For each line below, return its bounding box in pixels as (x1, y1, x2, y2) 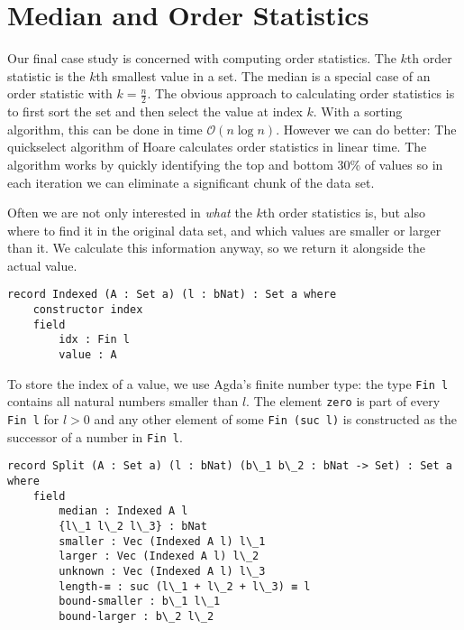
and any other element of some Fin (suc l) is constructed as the (94, 410, 458, 429)
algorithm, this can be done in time (7, 119, 203, 138)
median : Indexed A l (59, 505, 188, 518)
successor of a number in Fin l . (7, 427, 183, 446)
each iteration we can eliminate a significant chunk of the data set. (7, 172, 375, 191)
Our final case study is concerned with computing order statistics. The (7, 49, 396, 68)
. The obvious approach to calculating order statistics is (147, 84, 455, 103)
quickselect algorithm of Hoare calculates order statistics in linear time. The (7, 137, 427, 156)
